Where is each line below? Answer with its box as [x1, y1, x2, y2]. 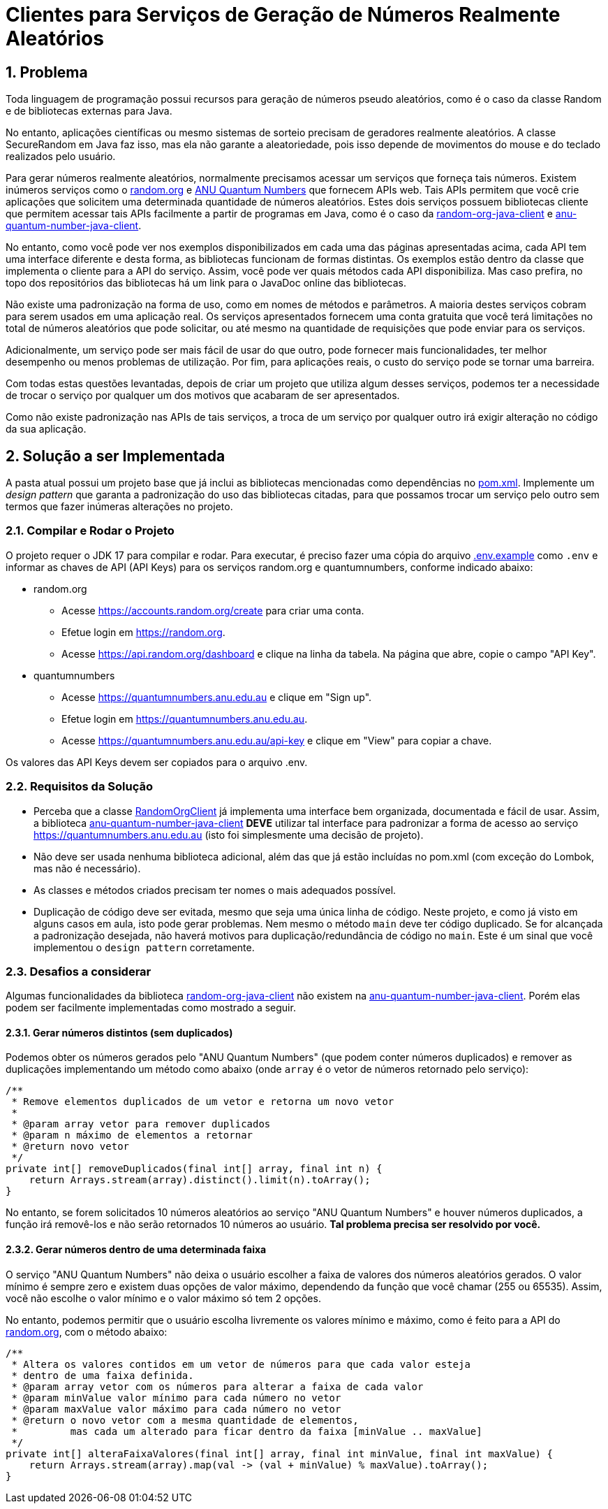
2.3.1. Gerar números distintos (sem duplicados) [6, 1026, 233, 1039]
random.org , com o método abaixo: [6, 1325, 168, 1338]
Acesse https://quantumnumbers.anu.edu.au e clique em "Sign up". [61, 691, 372, 703]
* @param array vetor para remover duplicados [11, 1118, 271, 1130]
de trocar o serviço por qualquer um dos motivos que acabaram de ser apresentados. [6, 389, 400, 402]
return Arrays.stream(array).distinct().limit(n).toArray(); [29, 1174, 371, 1186]
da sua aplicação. [6, 423, 87, 435]
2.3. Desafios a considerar [6, 964, 151, 979]
